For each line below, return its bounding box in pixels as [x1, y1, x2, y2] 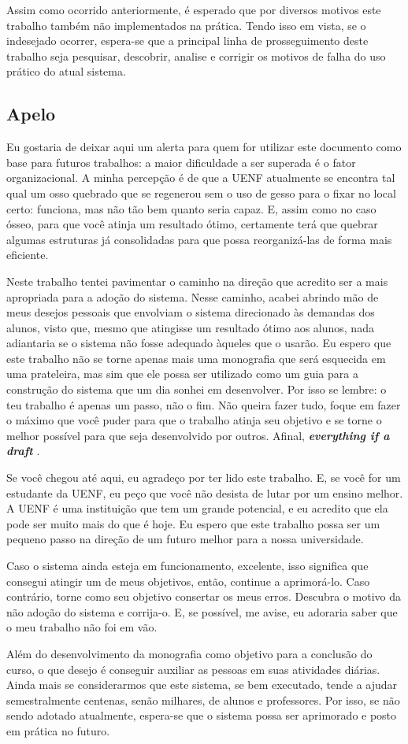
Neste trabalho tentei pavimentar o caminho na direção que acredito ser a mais [6, 272, 388, 289]
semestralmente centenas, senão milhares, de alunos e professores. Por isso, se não [6, 691, 400, 708]
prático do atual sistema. [6, 63, 126, 80]
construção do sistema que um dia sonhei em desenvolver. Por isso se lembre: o [6, 381, 387, 398]
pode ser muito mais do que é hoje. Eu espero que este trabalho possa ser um [6, 515, 380, 531]
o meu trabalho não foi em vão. [6, 619, 158, 635]
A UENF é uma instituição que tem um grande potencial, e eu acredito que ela [6, 500, 388, 516]
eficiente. [6, 246, 49, 263]
